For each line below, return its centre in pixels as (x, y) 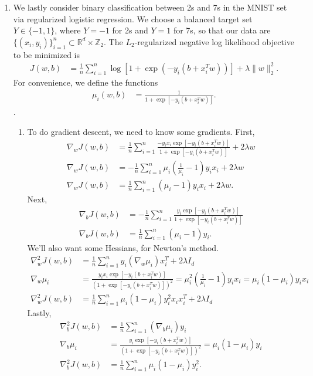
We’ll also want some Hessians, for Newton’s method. (123, 247)
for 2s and (130, 30)
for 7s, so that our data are (222, 30)
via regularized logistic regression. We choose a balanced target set (133, 18)
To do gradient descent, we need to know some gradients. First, (141, 131)
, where (68, 30)
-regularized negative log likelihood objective (214, 41)
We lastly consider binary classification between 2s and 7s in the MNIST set (150, 7)
